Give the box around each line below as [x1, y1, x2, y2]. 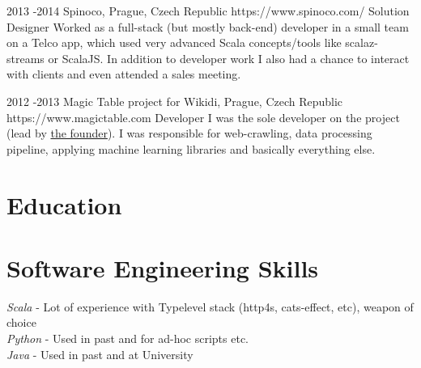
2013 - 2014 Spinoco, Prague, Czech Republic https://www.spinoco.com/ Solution [6, 2, 410, 19]
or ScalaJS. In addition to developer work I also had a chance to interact [48, 49, 410, 66]
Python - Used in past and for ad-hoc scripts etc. [6, 330, 249, 347]
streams [6, 49, 45, 66]
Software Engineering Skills [6, 251, 319, 284]
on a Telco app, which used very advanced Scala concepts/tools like [6, 34, 342, 51]
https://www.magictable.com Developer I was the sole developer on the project [6, 108, 400, 125]
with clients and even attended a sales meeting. [6, 66, 241, 82]
